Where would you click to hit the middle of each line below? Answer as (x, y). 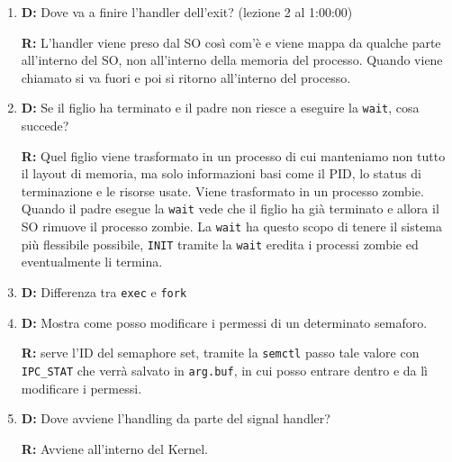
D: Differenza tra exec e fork (104, 291)
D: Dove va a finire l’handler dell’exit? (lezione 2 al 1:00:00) (187, 12)
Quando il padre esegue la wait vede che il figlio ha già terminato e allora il (230, 208)
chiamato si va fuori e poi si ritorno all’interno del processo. (186, 77)
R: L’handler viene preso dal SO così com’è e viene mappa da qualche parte (231, 42)
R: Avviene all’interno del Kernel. (115, 448)
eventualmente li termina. (92, 262)
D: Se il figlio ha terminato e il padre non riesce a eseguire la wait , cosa (220, 108)
